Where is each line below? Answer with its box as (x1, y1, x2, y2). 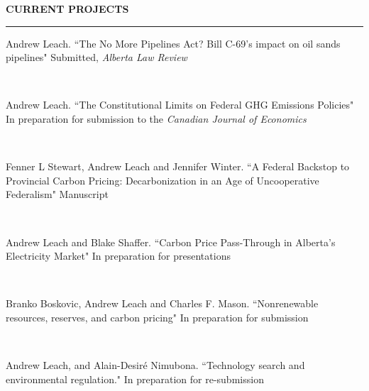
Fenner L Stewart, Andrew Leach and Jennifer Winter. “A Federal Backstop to (6, 159, 350, 174)
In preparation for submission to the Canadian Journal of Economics (6, 111, 307, 126)
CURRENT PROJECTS (6, 1, 129, 16)
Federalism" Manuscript (6, 187, 109, 202)
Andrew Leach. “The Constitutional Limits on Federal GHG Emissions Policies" (6, 97, 354, 112)
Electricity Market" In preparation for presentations (6, 248, 231, 263)
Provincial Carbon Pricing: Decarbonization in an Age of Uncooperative (6, 172, 319, 187)
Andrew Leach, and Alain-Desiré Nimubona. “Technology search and (6, 358, 305, 373)
